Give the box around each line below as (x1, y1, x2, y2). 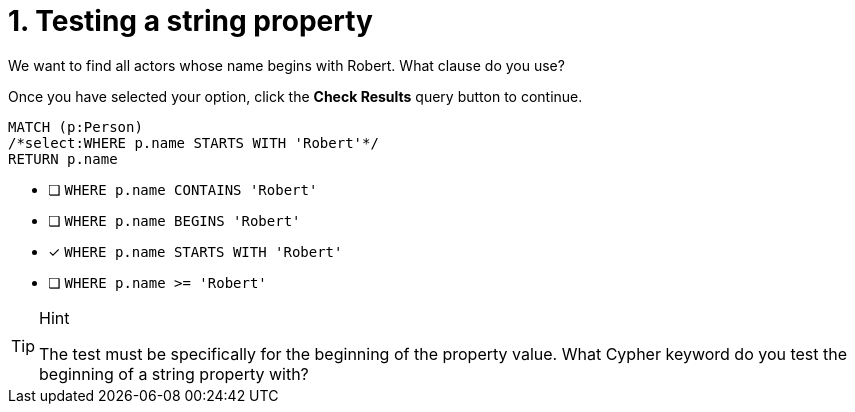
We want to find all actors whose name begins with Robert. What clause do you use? (8, 56, 565, 74)
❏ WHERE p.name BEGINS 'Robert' (48, 211, 301, 229)
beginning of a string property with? (39, 363, 309, 384)
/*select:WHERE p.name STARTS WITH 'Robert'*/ (8, 134, 379, 151)
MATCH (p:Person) (8, 118, 143, 135)
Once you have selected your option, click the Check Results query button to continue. (8, 87, 583, 105)
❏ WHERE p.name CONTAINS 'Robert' (48, 180, 318, 198)
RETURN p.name (8, 150, 118, 167)
